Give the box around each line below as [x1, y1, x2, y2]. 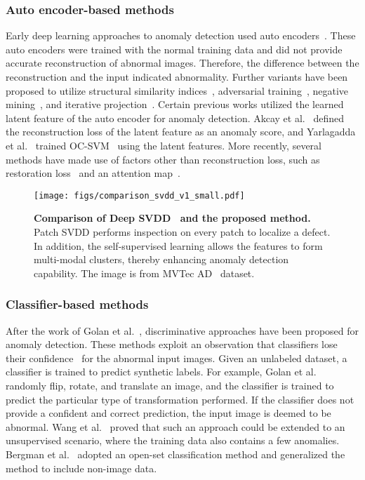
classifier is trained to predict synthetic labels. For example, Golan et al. [6, 364, 317, 379]
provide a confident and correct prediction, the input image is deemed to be [6, 406, 331, 420]
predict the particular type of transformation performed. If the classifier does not [6, 392, 354, 406]
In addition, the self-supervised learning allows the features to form [34, 238, 323, 253]
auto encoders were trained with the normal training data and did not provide [6, 41, 343, 56]
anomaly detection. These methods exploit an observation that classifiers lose [6, 337, 338, 352]
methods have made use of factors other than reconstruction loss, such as [6, 152, 320, 166]
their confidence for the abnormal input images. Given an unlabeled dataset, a [6, 350, 347, 365]
